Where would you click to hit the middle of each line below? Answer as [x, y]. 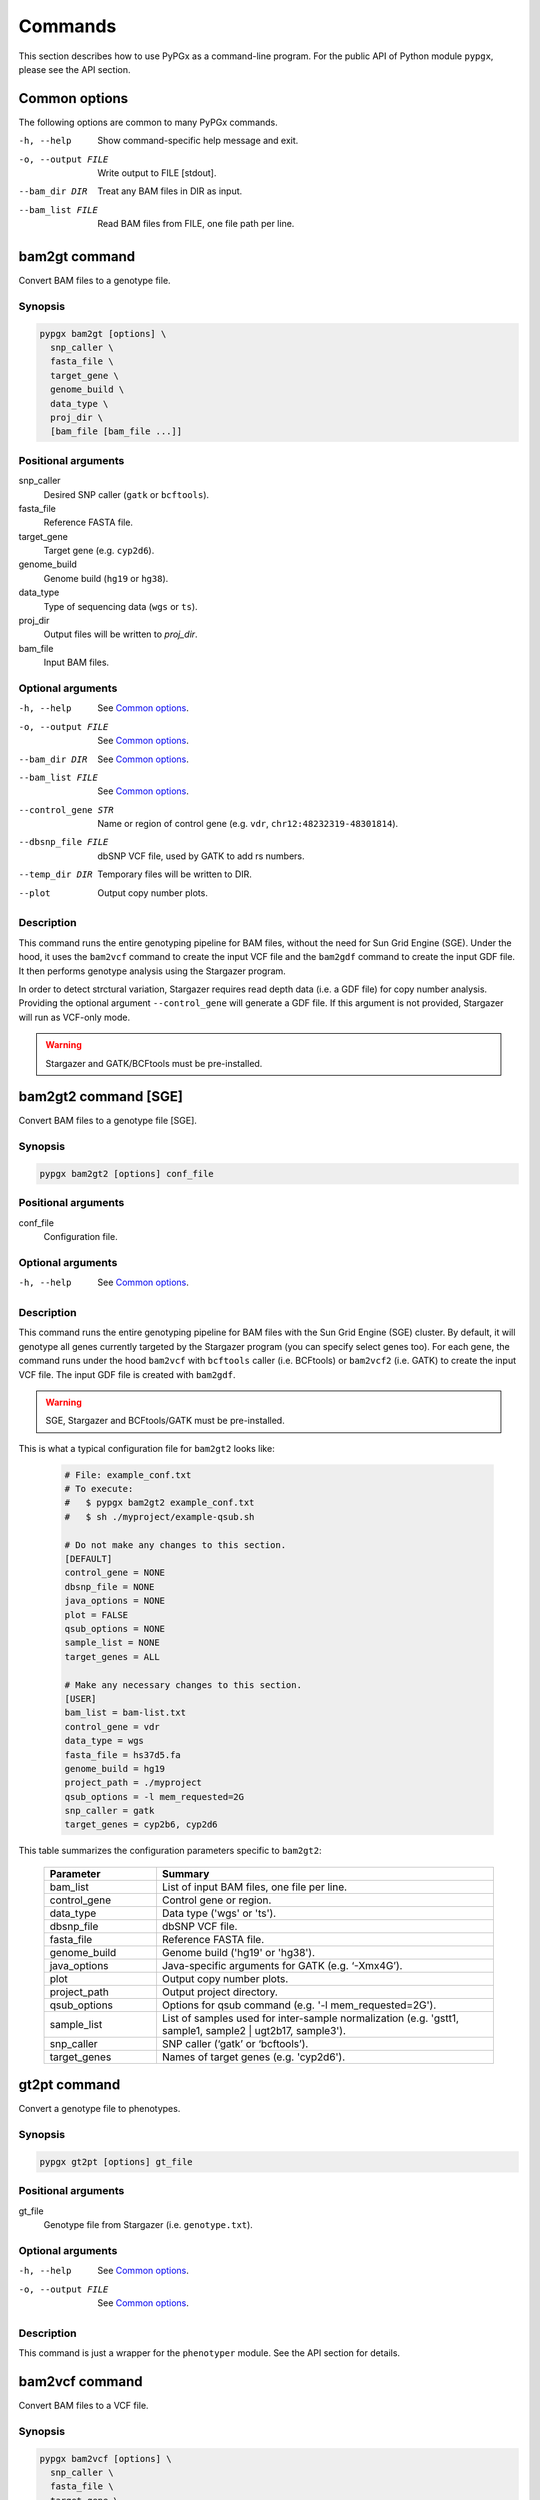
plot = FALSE [96, 1614]
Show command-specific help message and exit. [198, 141]
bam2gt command [77, 256]
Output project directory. [220, 1992]
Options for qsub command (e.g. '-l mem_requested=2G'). [299, 2005]
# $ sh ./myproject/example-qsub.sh [159, 1516]
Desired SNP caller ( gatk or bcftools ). [126, 494]
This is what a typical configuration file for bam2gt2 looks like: [146, 1448]
